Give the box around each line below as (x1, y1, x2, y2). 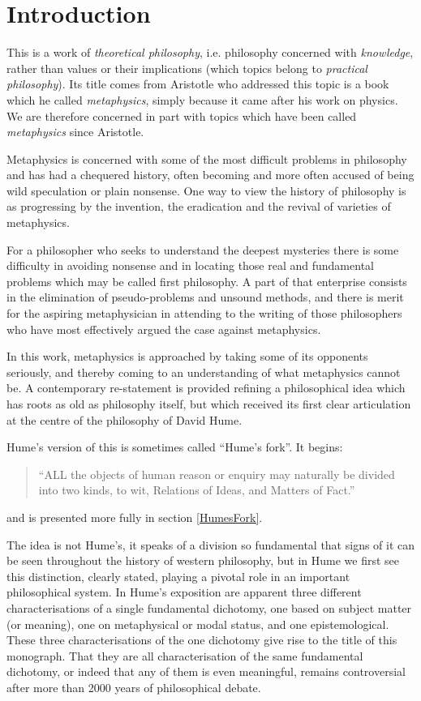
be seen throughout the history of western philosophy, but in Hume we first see (6, 552, 400, 569)
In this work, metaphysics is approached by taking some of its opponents (6, 348, 368, 365)
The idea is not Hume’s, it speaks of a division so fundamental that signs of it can (6, 536, 415, 553)
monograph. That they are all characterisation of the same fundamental (6, 647, 363, 664)
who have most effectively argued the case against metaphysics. (6, 320, 321, 337)
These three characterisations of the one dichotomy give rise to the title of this (6, 631, 397, 648)
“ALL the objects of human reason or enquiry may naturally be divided (38, 465, 395, 482)
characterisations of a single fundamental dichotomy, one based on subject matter (6, 599, 412, 616)
